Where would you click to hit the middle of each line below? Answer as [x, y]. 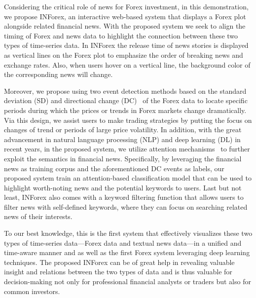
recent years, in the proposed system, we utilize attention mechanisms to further [127, 149]
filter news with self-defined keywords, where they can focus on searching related [126, 206]
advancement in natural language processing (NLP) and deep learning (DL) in [122, 139]
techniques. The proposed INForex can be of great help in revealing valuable [119, 262]
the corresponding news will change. [58, 74]
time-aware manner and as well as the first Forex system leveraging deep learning [127, 252]
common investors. [32, 291]
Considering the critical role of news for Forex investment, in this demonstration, [126, 6]
